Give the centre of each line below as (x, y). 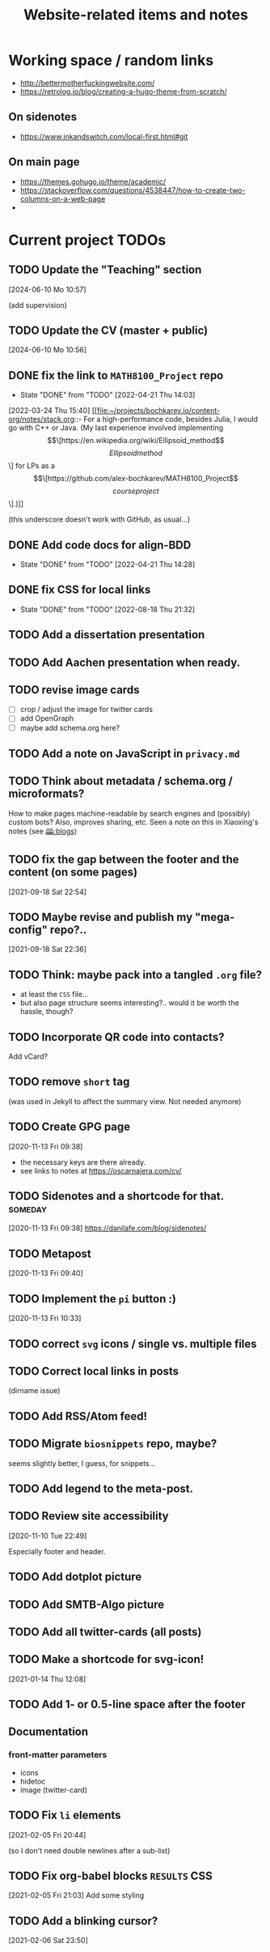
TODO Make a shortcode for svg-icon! (106, 1659)
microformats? (46, 794)
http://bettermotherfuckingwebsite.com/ (87, 83)
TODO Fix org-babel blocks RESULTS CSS (110, 1875)
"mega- (215, 917)
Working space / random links (111, 60)
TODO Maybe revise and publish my (101, 917)
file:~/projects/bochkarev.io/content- (158, 411)
